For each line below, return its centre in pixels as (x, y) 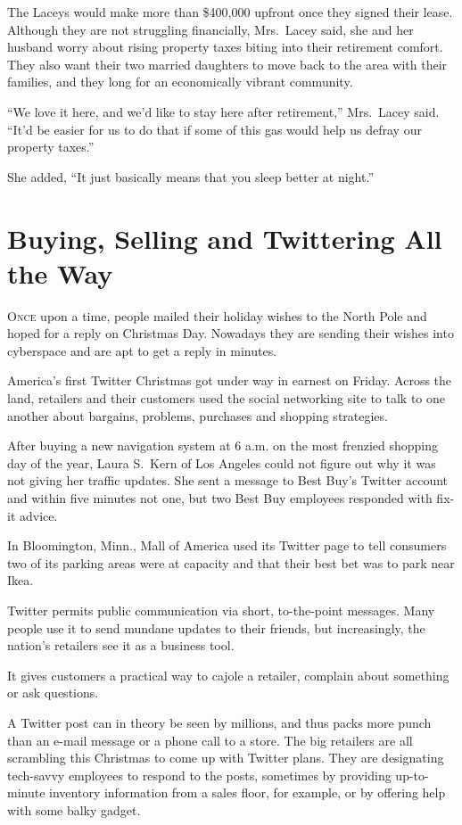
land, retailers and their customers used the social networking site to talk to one (227, 398)
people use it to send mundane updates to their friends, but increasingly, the (216, 627)
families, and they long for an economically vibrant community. (180, 82)
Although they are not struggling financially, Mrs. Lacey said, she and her (210, 29)
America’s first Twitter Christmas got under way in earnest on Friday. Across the (230, 380)
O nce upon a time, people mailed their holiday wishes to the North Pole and (217, 315)
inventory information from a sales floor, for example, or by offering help (247, 792)
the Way (60, 272)
